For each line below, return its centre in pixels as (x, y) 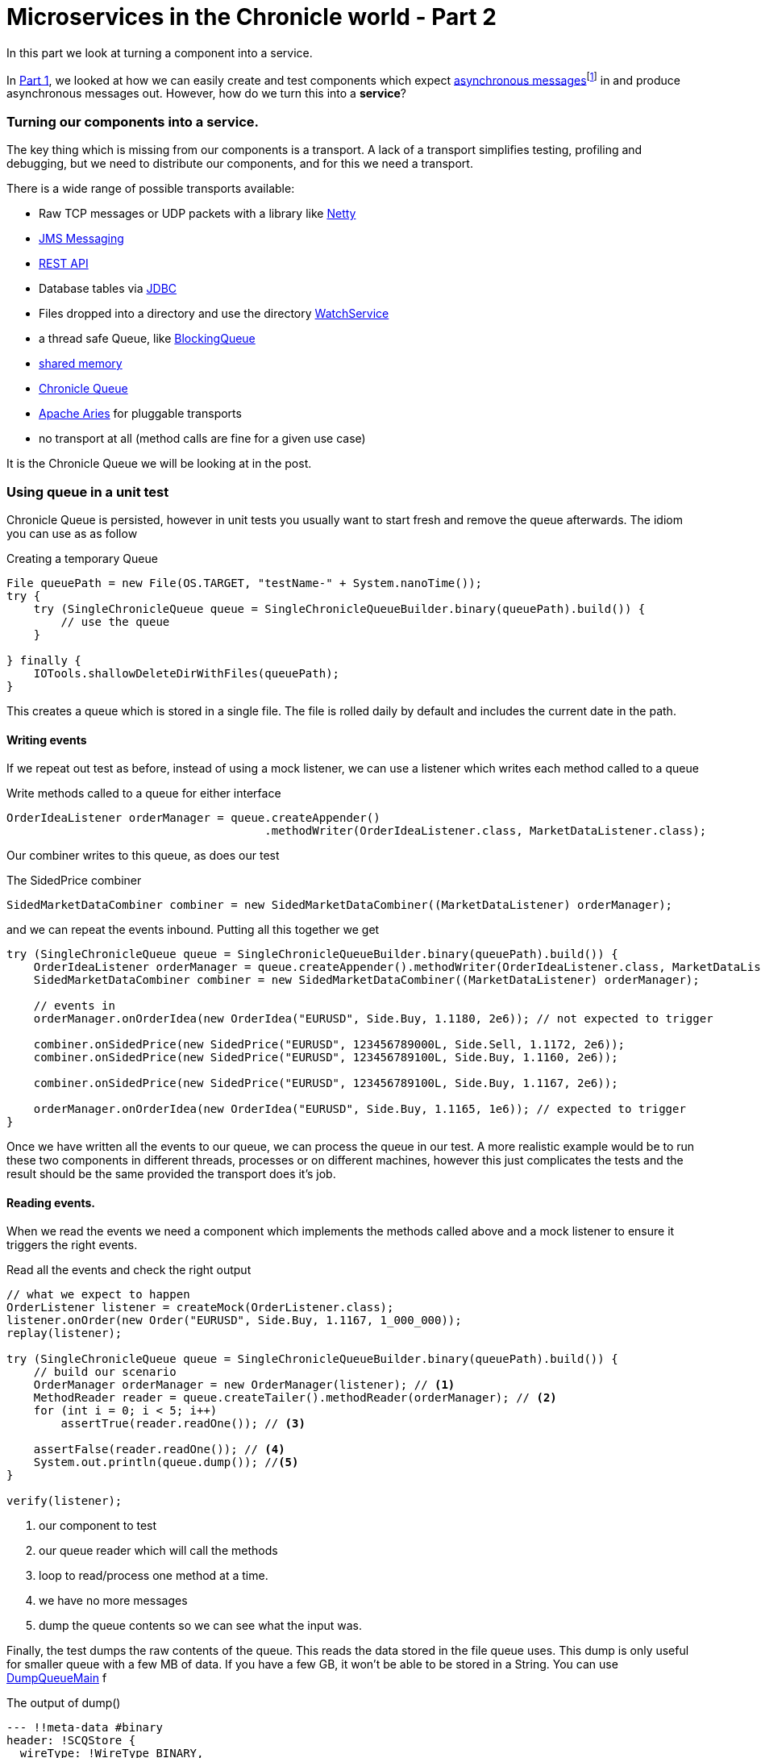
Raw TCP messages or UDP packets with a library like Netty (198, 214)
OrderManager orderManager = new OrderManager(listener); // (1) (244, 1385)
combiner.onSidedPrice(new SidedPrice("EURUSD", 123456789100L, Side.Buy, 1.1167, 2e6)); (326, 1083)
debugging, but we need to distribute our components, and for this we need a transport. (240, 164)
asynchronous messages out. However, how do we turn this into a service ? (206, 94)
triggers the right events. (72, 1245)
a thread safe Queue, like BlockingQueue (147, 339)
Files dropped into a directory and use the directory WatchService (214, 314)
